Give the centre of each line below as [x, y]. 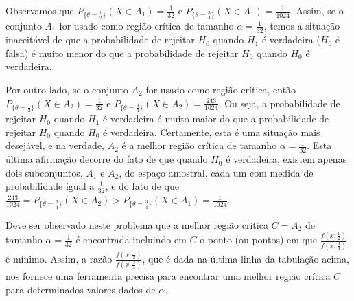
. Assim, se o [317, 10]
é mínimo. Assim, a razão [59, 259]
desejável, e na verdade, [55, 145]
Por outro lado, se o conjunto [67, 90]
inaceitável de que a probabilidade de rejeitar [100, 40]
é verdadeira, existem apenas [286, 159]
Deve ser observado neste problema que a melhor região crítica [137, 224]
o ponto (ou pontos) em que [259, 239]
